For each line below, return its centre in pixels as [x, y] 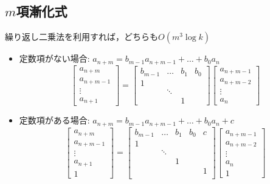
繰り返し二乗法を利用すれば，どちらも [81, 37]
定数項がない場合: [54, 58]
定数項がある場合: [54, 120]
